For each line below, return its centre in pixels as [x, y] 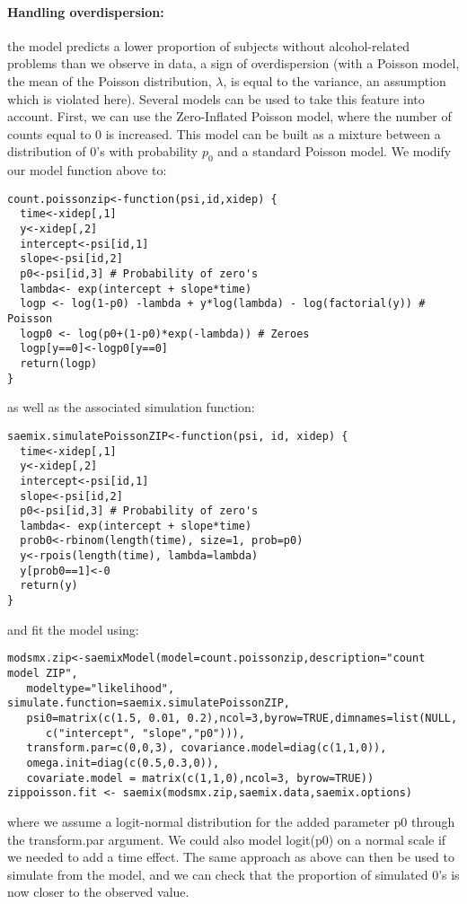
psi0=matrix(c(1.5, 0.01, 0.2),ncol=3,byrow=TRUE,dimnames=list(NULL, [242, 718]
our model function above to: [87, 170]
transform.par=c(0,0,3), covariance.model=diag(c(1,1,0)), [207, 748]
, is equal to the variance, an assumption [335, 80]
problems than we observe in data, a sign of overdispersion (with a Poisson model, [233, 63]
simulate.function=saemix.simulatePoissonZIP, [149, 703]
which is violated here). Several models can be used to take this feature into [216, 98]
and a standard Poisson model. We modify [335, 151]
